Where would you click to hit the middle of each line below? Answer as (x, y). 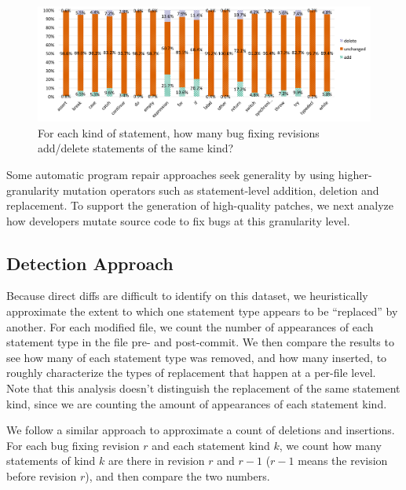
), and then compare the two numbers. (177, 476)
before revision (42, 476)
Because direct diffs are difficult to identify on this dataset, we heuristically (187, 296)
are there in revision (156, 461)
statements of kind (51, 461)
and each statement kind (211, 445)
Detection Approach (90, 263)
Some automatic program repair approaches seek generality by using (171, 174)
